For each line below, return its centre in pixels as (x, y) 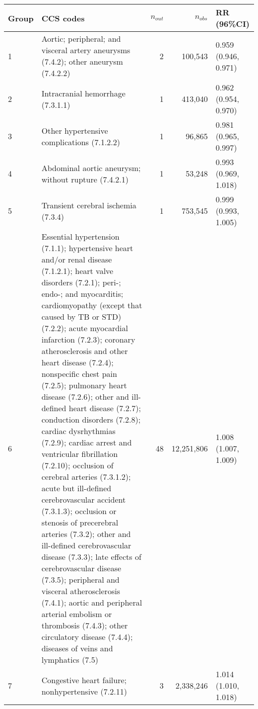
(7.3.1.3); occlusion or (79, 511)
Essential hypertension (80, 236)
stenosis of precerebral (80, 522)
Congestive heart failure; (84, 680)
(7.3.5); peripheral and (80, 579)
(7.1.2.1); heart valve (77, 271)
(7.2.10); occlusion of (77, 465)
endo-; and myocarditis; (82, 294)
